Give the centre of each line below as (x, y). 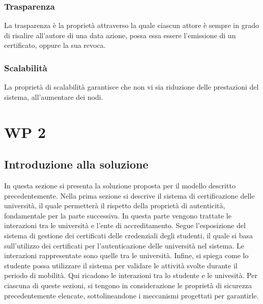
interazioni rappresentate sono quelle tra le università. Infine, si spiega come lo (126, 255)
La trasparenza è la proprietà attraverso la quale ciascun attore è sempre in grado (131, 25)
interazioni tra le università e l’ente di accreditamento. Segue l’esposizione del (125, 225)
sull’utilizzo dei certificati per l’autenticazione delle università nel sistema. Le (124, 245)
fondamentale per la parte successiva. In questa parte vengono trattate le (118, 215)
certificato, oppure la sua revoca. (55, 45)
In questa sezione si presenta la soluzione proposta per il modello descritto (120, 185)
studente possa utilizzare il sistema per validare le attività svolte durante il (121, 265)
